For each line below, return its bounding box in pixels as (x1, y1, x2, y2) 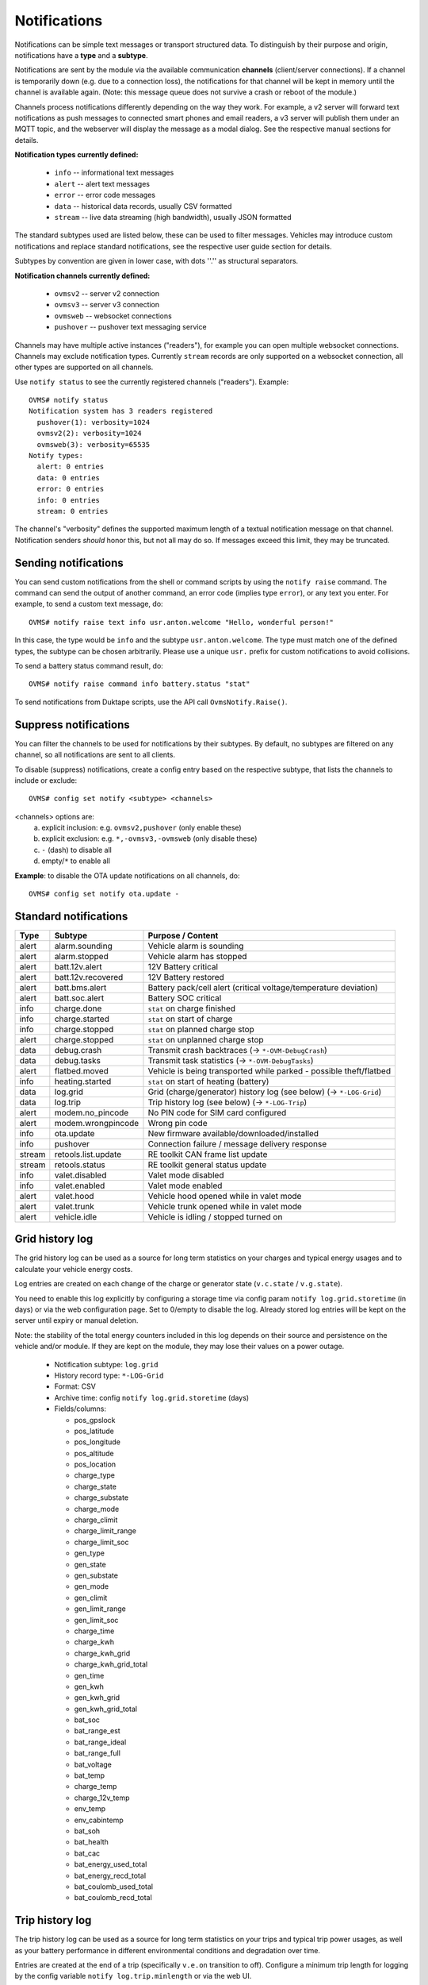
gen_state (74, 1559, 106, 1569)
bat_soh (74, 1826, 101, 1836)
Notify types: (29, 451, 83, 461)
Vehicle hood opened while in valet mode (147, 1190, 302, 1201)
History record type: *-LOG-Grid (54, 1370, 164, 1380)
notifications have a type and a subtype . (14, 50, 148, 60)
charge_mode (74, 1504, 120, 1513)
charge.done (54, 1003, 102, 1014)
